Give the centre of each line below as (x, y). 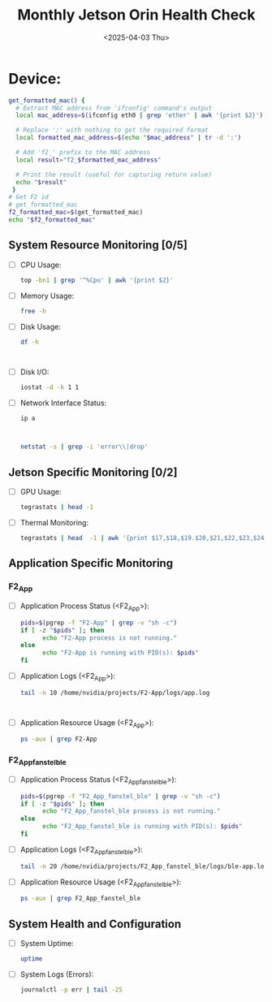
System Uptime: (47, 944)
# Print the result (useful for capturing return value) (114, 175)
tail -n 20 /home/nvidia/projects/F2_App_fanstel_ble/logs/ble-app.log (144, 866)
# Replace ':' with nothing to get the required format (112, 130)
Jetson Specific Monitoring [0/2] (93, 472)
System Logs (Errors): (57, 974)
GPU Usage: (41, 492)
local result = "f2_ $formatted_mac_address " (89, 160)
